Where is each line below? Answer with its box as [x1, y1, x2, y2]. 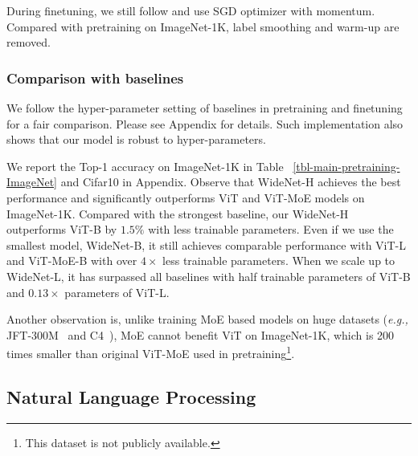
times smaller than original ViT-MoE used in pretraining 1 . [6, 343, 295, 361]
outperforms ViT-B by [6, 221, 117, 238]
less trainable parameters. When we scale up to [162, 252, 395, 269]
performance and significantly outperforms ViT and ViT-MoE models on [6, 189, 365, 206]
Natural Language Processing [6, 384, 256, 409]
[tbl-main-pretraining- [293, 157, 400, 174]
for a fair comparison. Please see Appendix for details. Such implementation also [6, 115, 404, 132]
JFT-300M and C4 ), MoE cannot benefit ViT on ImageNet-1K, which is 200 [6, 326, 395, 343]
